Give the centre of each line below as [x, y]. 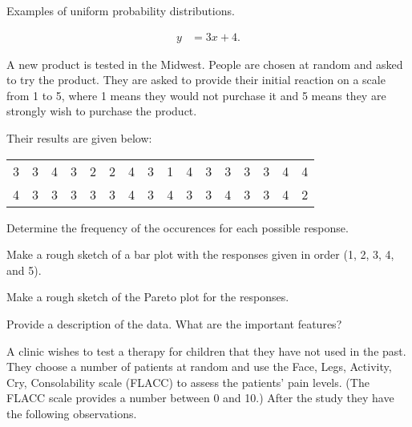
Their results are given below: [79, 138]
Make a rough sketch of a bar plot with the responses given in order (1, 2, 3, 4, [200, 254]
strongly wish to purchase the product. [102, 111]
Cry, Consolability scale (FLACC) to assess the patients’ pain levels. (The [188, 382]
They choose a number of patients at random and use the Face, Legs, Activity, [199, 367]
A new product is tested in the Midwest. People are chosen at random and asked [205, 64]
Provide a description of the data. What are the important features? [174, 323]
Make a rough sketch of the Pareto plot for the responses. [148, 297]
